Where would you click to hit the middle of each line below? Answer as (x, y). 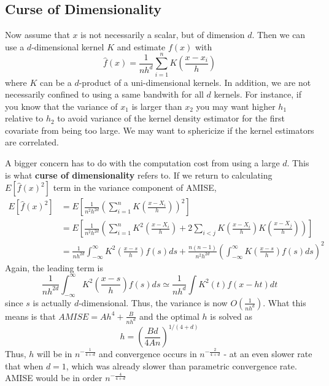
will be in (55, 354)
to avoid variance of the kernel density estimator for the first (171, 118)
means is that (30, 316)
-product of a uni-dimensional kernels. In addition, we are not (195, 82)
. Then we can (279, 35)
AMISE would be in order (54, 378)
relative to (24, 118)
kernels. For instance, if (257, 94)
